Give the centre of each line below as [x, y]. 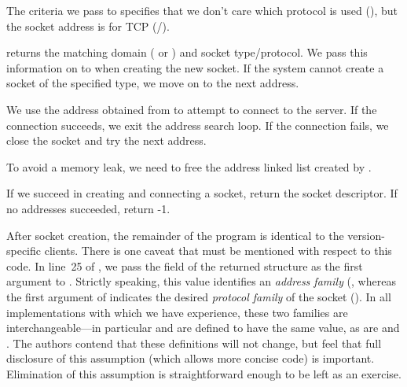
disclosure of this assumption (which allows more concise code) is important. [191, 358]
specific [24, 251]
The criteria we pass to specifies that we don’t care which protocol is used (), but [202, 10]
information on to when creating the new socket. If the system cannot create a [195, 67]
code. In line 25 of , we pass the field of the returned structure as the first [185, 265]
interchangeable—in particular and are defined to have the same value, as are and [203, 328]
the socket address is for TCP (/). [88, 26]
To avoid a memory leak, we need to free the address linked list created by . [189, 166]
